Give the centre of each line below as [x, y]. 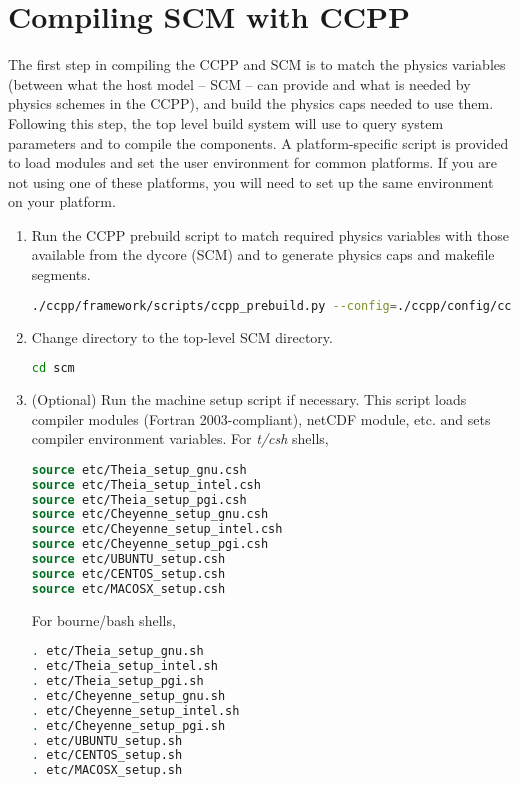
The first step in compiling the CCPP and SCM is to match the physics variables [257, 64]
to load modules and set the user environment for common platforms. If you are [252, 162]
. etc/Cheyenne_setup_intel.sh [135, 710]
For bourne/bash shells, [103, 619]
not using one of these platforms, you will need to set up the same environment [251, 181]
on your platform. [62, 201]
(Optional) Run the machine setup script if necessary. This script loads [249, 399]
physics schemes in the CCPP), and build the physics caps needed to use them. [251, 103]
